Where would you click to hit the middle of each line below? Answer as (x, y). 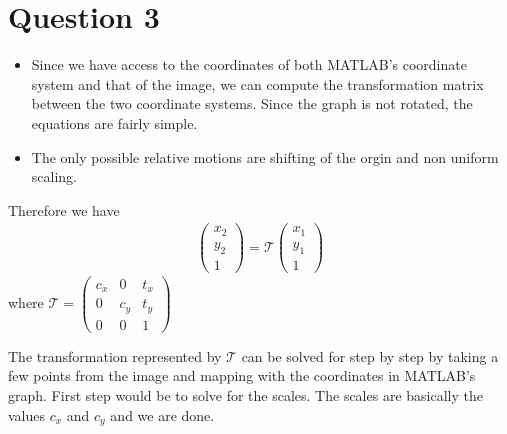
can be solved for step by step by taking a (370, 355)
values (27, 414)
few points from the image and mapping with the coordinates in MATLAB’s (242, 375)
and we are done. (162, 414)
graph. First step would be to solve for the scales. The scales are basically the (245, 394)
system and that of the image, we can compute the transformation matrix (257, 83)
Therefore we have (64, 209)
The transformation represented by (115, 355)
